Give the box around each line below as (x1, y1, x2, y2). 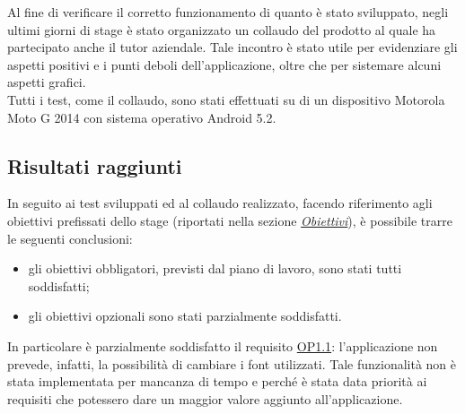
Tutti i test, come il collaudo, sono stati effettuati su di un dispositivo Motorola (7, 90, 445, 108)
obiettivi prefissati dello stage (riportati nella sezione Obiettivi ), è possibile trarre (7, 211, 452, 229)
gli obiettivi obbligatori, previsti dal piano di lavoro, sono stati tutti (28, 259, 402, 278)
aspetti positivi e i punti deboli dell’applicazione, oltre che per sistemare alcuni (7, 55, 442, 73)
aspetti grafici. (7, 73, 86, 91)
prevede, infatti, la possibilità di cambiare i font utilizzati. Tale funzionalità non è (7, 354, 457, 373)
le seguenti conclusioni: (7, 229, 133, 247)
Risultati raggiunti (7, 151, 182, 179)
